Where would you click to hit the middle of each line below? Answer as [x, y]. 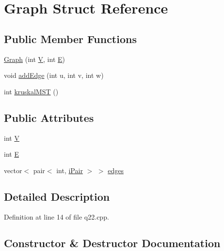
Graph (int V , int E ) [34, 59]
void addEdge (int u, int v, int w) [54, 75]
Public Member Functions [70, 38]
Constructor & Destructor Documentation [112, 243]
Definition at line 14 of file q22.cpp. [56, 216]
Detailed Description [57, 196]
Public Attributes [49, 117]
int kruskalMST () [31, 91]
